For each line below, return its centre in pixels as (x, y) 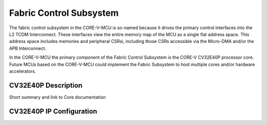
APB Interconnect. (28, 48)
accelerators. (23, 71)
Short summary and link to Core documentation (57, 97)
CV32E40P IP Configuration (53, 111)
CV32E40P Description (46, 85)
